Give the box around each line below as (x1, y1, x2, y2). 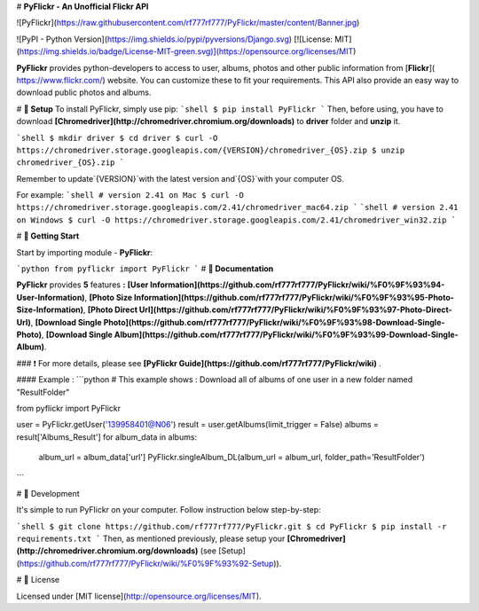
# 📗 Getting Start (16, 231, 80, 241)
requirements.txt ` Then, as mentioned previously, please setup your (16, 533, 286, 544)
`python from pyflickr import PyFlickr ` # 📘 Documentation (16, 263, 274, 274)
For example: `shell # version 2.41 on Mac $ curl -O (16, 190, 244, 200)
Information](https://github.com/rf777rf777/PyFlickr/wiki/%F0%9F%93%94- (149, 279, 445, 290)
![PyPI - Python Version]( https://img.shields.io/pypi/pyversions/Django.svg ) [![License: (16, 34, 333, 44)
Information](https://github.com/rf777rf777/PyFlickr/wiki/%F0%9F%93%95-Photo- (133, 292, 454, 302)
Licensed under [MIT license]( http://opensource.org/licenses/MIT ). (16, 591, 262, 601)
